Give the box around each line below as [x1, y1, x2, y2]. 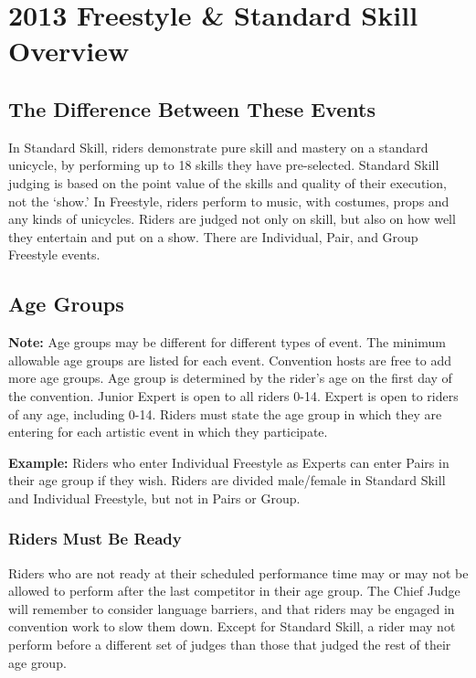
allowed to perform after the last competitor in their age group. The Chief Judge [8, 581, 460, 600]
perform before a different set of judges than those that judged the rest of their [8, 635, 451, 654]
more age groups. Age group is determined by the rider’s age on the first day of [8, 368, 452, 387]
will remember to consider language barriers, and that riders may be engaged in [8, 599, 455, 618]
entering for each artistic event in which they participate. [8, 422, 328, 441]
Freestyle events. [8, 245, 100, 264]
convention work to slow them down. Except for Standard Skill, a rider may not [8, 617, 456, 636]
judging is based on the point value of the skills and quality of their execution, [8, 173, 447, 192]
